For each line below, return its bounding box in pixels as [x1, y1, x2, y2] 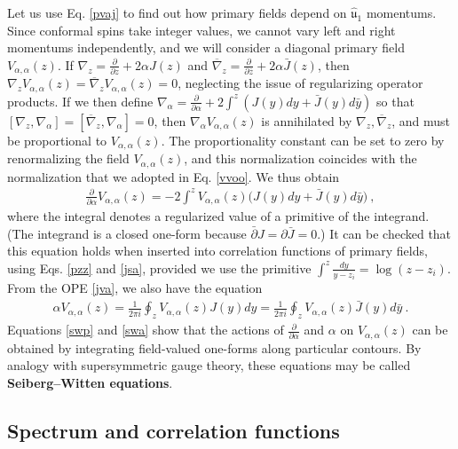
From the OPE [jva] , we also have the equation [7, 279, 263, 297]
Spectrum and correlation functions [7, 416, 340, 444]
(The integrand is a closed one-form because [7, 224, 247, 242]
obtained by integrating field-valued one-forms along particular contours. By [7, 338, 422, 357]
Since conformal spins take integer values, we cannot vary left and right [7, 20, 396, 39]
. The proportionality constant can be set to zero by [161, 130, 445, 149]
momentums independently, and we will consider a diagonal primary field [7, 38, 405, 57]
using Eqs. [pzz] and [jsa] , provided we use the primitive [7, 258, 312, 277]
